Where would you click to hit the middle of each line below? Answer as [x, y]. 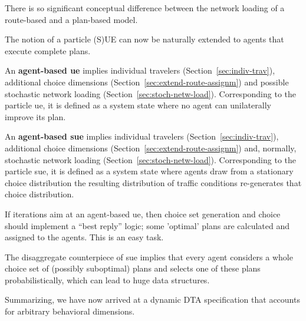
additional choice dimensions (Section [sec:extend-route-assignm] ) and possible [147, 82]
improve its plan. [35, 116]
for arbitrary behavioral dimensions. [70, 311]
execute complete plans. [48, 50]
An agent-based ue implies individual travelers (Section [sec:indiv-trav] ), [140, 70]
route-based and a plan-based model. [71, 19]
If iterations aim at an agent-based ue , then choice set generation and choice [143, 214]
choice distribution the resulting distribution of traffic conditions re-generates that [153, 182]
